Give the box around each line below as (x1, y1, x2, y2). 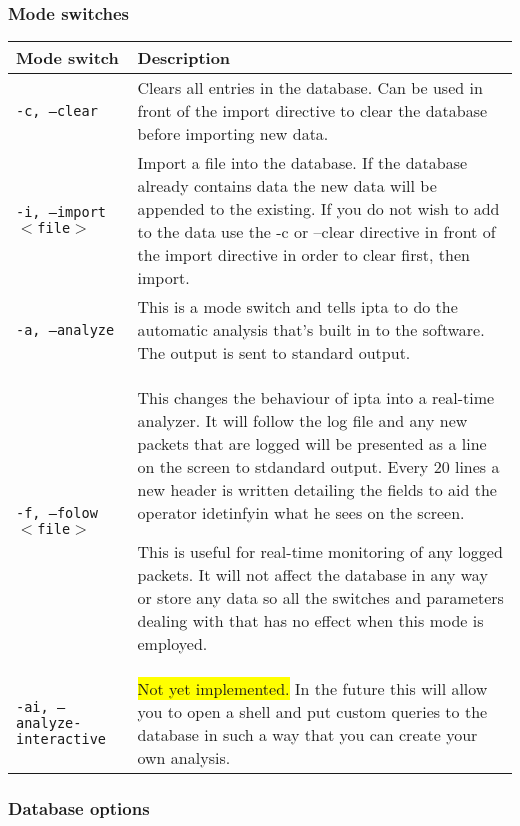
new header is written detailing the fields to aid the (137, 478, 497, 502)
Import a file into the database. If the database (137, 151, 468, 175)
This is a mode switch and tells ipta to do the (137, 295, 458, 319)
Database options (8, 796, 150, 821)
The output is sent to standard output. (137, 341, 411, 365)
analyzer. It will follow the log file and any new (137, 409, 468, 433)
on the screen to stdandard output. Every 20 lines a (137, 455, 500, 479)
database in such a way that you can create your (137, 723, 478, 747)
